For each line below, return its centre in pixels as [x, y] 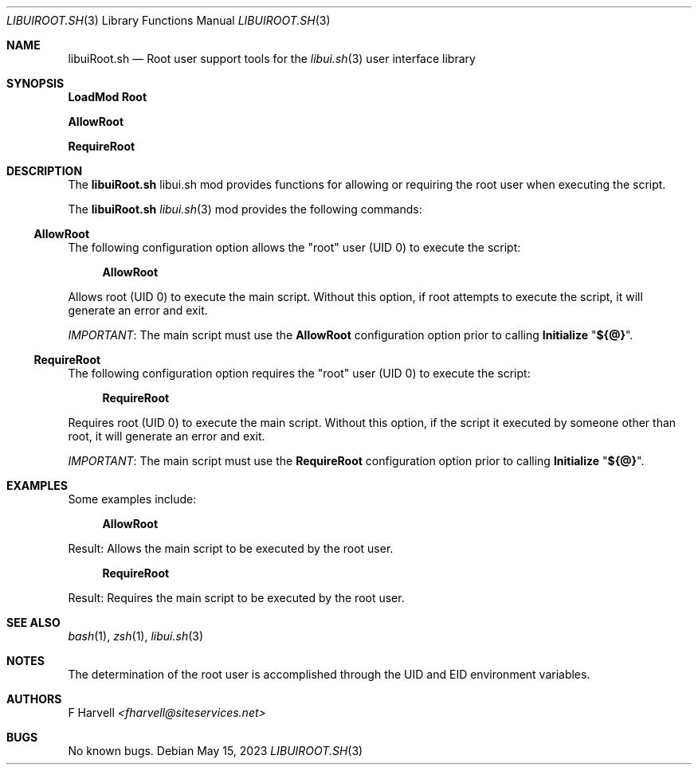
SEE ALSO [33, 622]
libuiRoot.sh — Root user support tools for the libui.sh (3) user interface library [272, 59]
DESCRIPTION [45, 171]
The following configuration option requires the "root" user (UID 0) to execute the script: [299, 373]
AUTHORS [34, 699]
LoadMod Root [108, 97]
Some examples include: [132, 499]
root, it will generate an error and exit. [167, 436]
